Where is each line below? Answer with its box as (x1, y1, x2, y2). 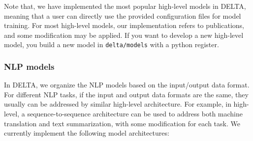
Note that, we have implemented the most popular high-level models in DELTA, (4, 1, 246, 11)
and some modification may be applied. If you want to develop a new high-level (4, 29, 244, 40)
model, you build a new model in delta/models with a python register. (4, 39, 219, 50)
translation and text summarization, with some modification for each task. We (4, 118, 240, 128)
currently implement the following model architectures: (4, 128, 169, 138)
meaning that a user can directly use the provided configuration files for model (4, 10, 241, 21)
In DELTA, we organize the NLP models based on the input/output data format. (4, 80, 250, 90)
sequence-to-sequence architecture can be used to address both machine (27, 109, 243, 119)
